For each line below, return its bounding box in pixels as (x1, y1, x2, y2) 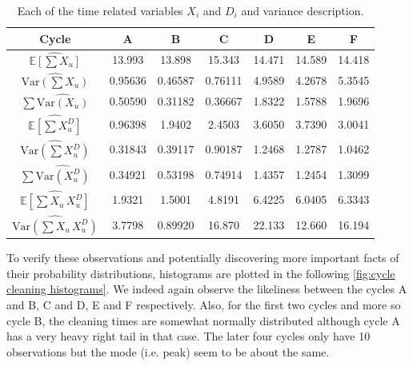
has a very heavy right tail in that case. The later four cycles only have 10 (6, 328, 371, 344)
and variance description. (241, 2, 364, 18)
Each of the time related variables (17, 2, 183, 18)
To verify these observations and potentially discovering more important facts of (6, 249, 399, 266)
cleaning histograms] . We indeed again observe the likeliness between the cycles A (6, 280, 407, 297)
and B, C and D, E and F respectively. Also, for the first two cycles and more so (6, 296, 401, 312)
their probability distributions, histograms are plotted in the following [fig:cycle (6, 265, 395, 281)
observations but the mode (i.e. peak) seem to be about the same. (6, 343, 330, 360)
